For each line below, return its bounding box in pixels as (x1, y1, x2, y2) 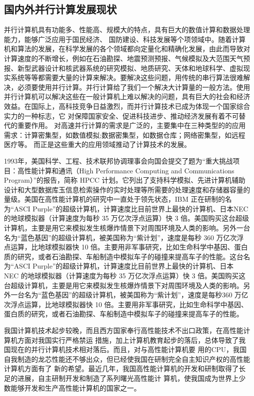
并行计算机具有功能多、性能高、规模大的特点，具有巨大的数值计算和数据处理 (4, 24, 250, 35)
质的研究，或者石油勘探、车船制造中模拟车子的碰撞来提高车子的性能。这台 (4, 251, 243, 261)
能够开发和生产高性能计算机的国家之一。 (10, 382, 141, 393)
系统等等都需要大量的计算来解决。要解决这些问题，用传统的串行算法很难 (10, 72, 243, 83)
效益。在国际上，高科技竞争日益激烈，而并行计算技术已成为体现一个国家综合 (4, 101, 250, 111)
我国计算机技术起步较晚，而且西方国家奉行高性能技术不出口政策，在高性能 (4, 325, 243, 335)
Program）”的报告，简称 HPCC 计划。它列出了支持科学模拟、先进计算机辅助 (4, 175, 246, 185)
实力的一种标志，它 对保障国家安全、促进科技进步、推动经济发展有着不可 (4, 110, 239, 121)
